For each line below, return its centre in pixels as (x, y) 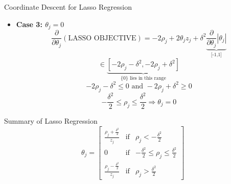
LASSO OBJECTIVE (102, 38)
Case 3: (29, 24)
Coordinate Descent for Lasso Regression (68, 7)
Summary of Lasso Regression (51, 121)
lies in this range (148, 78)
